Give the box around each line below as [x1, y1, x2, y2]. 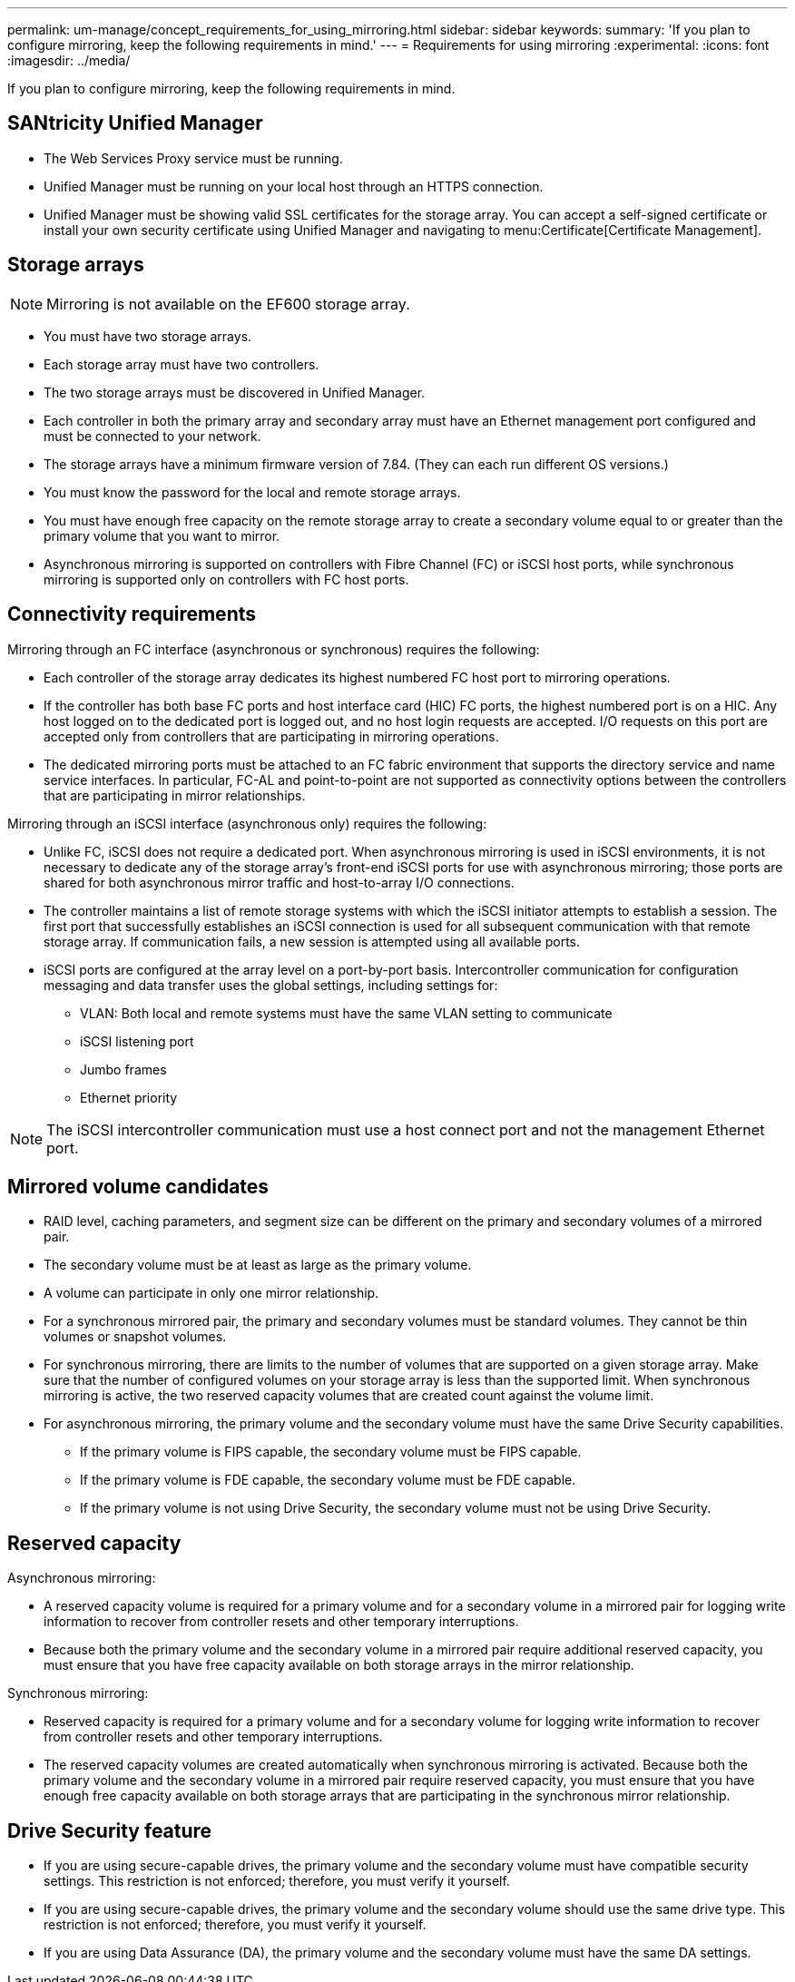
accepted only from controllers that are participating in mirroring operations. [44, 728, 499, 744]
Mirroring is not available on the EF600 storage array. [46, 294, 410, 313]
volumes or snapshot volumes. [44, 1329, 227, 1345]
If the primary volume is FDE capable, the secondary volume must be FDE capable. [80, 1472, 576, 1488]
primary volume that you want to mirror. [44, 527, 280, 544]
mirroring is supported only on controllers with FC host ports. [44, 571, 409, 587]
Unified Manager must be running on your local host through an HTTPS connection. [44, 178, 544, 194]
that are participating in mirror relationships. [44, 787, 306, 803]
